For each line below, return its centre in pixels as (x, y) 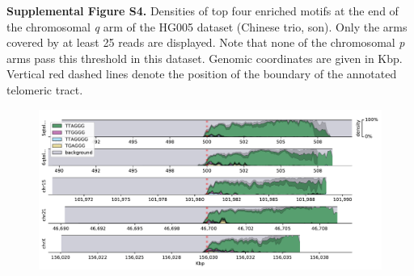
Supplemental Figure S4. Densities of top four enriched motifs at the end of (203, 10)
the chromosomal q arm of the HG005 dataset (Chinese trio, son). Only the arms (207, 26)
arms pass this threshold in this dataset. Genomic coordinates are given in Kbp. (205, 58)
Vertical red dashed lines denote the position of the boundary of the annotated (202, 74)
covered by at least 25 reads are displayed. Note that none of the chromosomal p (206, 42)
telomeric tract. (45, 89)
